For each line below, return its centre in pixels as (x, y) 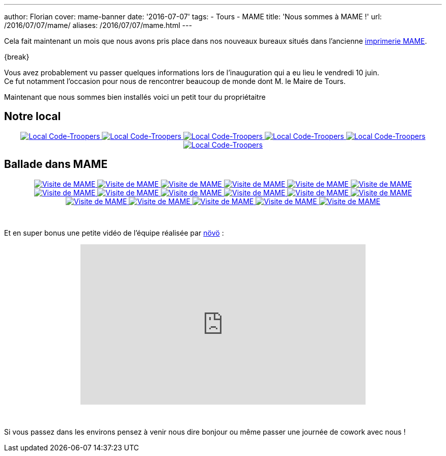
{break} (17, 57)
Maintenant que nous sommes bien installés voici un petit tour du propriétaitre (135, 97)
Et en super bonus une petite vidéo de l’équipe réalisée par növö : (114, 233)
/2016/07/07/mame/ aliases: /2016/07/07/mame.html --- (98, 25)
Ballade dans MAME (56, 164)
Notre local (33, 117)
